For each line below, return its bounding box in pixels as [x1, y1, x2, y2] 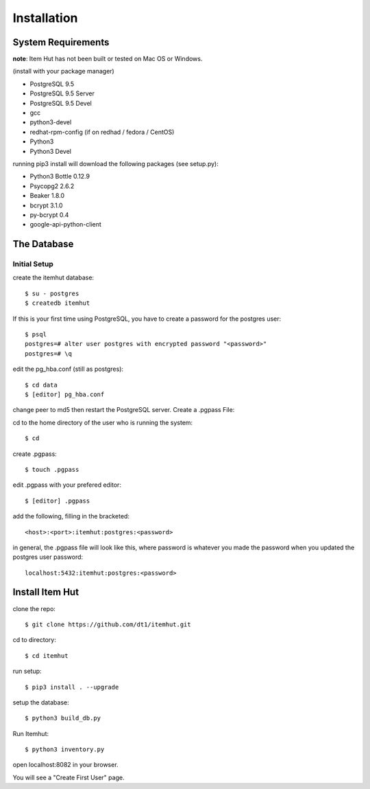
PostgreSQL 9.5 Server [29, 89, 95, 98]
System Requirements [12, 36, 110, 48]
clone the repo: [12, 604, 56, 613]
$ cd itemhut [25, 652, 69, 659]
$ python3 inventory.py [25, 746, 105, 753]
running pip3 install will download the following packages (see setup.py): [12, 159, 219, 168]
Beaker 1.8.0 [29, 192, 65, 200]
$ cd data [25, 381, 58, 389]
